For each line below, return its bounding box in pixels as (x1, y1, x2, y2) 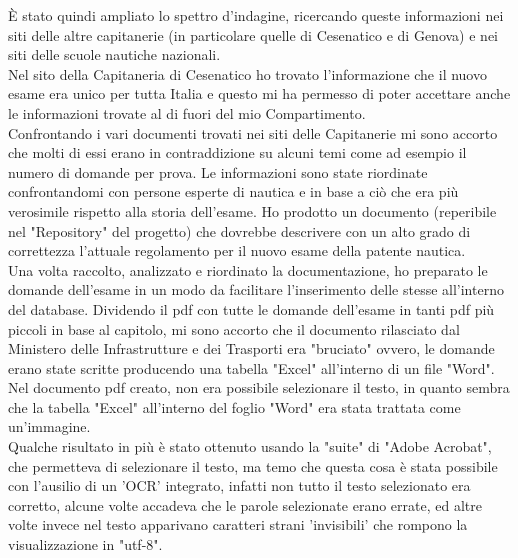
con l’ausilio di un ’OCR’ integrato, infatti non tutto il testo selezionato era (8, 475, 471, 496)
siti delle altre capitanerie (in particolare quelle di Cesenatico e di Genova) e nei (8, 24, 498, 45)
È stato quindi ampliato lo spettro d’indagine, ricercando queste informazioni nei (8, 5, 504, 25)
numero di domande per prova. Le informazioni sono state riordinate (8, 161, 428, 182)
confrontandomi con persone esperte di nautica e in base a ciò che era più (8, 181, 459, 202)
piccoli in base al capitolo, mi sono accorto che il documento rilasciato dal (8, 318, 460, 339)
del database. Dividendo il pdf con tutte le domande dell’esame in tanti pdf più (8, 298, 495, 319)
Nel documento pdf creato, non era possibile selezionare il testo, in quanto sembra (8, 377, 510, 398)
